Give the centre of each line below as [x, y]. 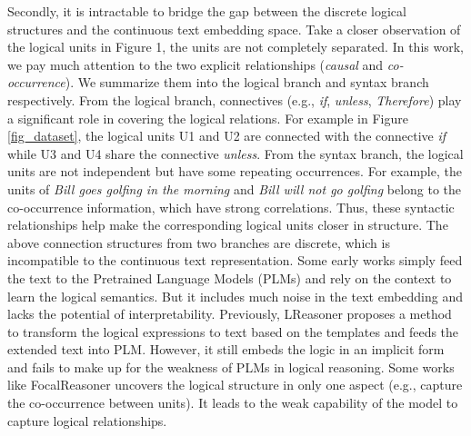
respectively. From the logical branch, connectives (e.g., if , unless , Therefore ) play [235, 99]
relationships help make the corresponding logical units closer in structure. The [228, 225]
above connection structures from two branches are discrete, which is [199, 242]
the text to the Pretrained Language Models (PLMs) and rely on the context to [230, 277]
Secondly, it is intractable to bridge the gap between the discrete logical [207, 11]
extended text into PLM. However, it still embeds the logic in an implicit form [226, 349]
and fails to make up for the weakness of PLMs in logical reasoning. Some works [231, 367]
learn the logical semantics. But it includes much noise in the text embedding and [235, 296]
